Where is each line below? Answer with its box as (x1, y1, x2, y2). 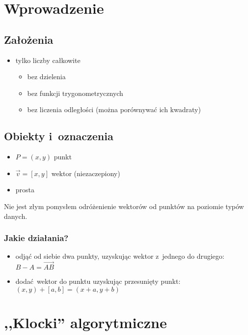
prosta (15, 184, 35, 195)
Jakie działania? (4, 232, 69, 244)
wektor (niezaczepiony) (51, 168, 120, 178)
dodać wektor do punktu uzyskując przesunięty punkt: (15, 276, 181, 286)
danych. (4, 211, 28, 221)
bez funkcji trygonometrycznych (27, 88, 123, 98)
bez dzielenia (27, 71, 66, 82)
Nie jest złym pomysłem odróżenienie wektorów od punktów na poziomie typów (4, 201, 244, 211)
